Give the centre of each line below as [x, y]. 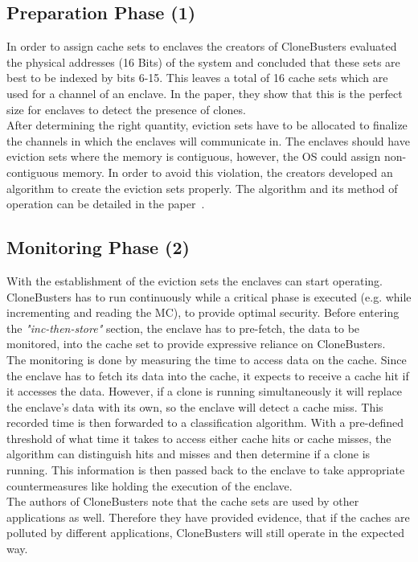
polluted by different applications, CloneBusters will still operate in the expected [205, 533]
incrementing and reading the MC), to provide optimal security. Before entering [203, 312]
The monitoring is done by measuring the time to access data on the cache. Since [207, 359]
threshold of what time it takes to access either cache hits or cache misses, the [199, 438]
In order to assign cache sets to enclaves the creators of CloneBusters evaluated [202, 46]
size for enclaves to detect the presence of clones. [126, 109]
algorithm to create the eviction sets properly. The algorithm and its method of [202, 188]
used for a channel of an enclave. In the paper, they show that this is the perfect [205, 93]
